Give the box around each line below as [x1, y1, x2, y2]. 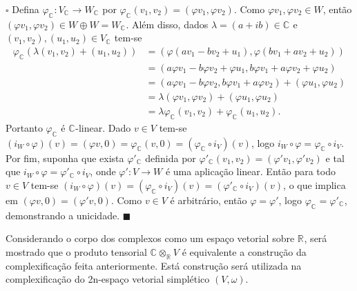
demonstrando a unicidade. [6, 208, 120, 222]
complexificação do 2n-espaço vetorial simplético [6, 272, 210, 286]
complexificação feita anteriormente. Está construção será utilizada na [6, 258, 302, 272]
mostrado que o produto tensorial [6, 244, 147, 259]
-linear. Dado [75, 120, 131, 134]
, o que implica [283, 177, 346, 192]
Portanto [6, 120, 43, 134]
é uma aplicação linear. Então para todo [165, 164, 336, 179]
